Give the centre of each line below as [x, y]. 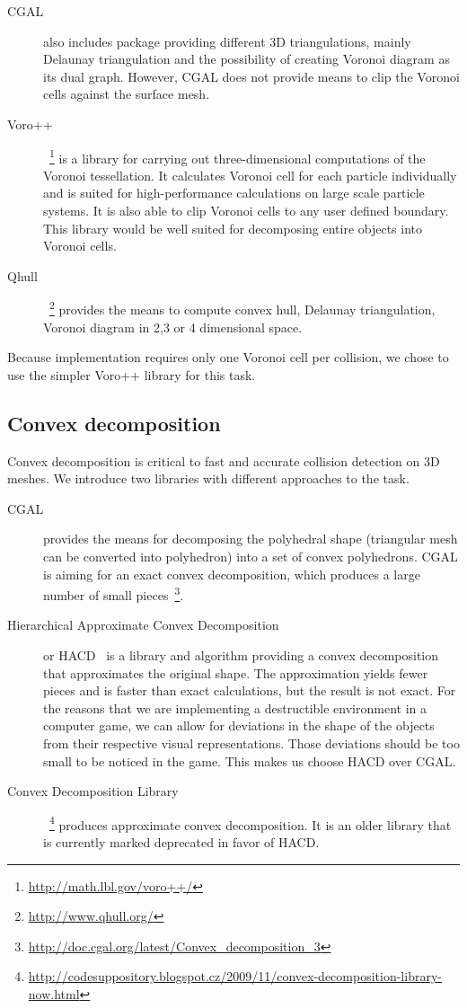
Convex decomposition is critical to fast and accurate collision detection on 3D [224, 460]
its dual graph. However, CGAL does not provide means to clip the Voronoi [251, 76]
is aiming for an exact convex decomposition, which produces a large [232, 574]
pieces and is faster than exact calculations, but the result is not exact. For [250, 690]
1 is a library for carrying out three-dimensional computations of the [238, 156]
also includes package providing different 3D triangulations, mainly [227, 41]
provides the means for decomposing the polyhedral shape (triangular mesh [251, 539]
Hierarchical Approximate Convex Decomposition [143, 625]
